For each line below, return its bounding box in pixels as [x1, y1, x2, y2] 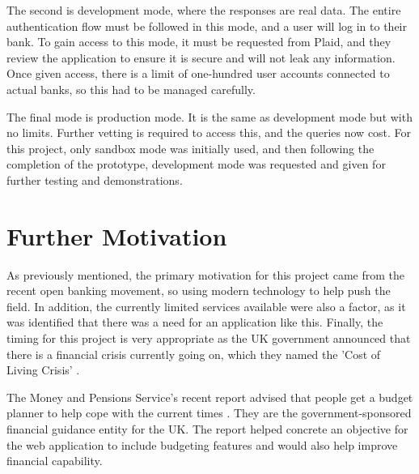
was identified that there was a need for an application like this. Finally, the [6, 314, 383, 331]
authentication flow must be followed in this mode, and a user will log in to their [6, 17, 407, 34]
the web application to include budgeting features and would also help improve [6, 436, 398, 453]
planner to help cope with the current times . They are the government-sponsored [6, 404, 412, 421]
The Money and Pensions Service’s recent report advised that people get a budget [6, 388, 413, 405]
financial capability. [6, 452, 103, 469]
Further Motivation [6, 219, 227, 252]
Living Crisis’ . [6, 361, 80, 378]
